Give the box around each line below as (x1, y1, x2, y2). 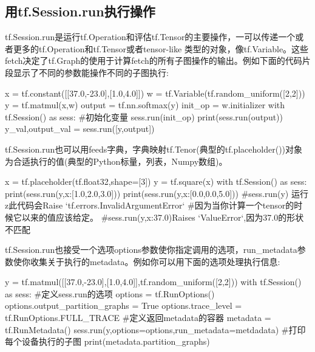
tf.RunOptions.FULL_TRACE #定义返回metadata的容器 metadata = (5, 311, 271, 324)
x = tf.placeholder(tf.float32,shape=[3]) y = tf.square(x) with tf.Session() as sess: (5, 175, 307, 188)
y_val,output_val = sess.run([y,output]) (5, 122, 155, 135)
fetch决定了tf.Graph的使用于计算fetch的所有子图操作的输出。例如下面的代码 (5, 54, 302, 67)
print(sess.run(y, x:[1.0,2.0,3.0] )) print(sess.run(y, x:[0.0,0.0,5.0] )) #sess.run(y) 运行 (5, 187, 308, 199)
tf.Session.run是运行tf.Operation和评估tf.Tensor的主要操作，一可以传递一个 (5, 30, 296, 43)
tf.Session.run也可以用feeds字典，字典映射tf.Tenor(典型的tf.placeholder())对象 (5, 142, 303, 155)
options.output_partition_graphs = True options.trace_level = (5, 299, 242, 312)
